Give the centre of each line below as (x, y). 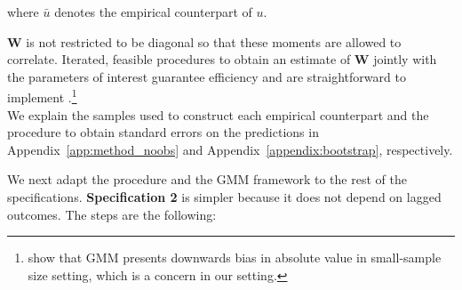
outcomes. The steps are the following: (112, 214)
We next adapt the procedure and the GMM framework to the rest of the (207, 179)
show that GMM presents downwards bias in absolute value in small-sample (235, 258)
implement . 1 (42, 96)
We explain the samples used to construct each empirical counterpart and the (218, 114)
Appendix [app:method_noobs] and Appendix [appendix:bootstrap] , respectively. (230, 149)
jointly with (405, 59)
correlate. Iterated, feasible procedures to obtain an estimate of (179, 59)
